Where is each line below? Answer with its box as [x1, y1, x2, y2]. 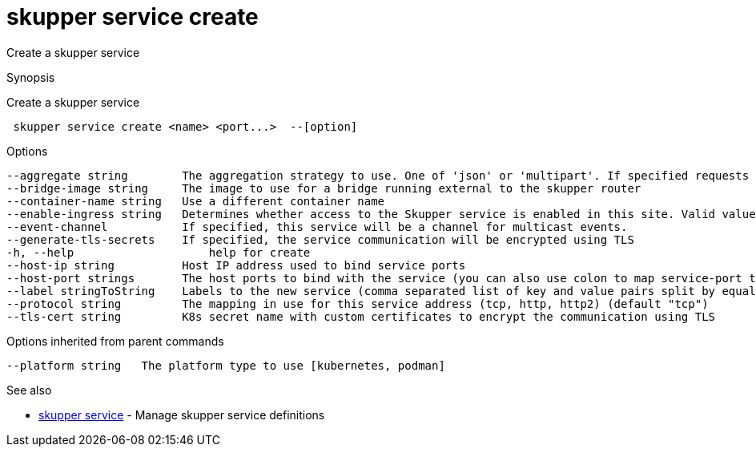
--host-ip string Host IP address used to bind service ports [6, 258, 466, 272]
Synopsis [6, 70, 55, 84]
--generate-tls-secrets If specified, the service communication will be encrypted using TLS [6, 233, 634, 246]
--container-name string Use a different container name [6, 194, 385, 208]
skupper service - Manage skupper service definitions [38, 407, 325, 422]
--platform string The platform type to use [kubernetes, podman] [6, 358, 445, 372]
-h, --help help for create [6, 245, 311, 259]
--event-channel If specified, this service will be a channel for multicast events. [6, 220, 628, 233]
